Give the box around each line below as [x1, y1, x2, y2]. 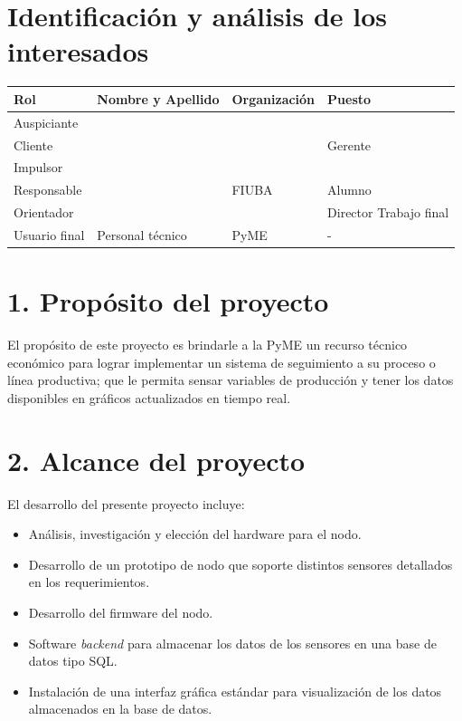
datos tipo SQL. [28, 651, 118, 670]
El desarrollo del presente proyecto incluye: [7, 494, 245, 513]
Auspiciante [14, 112, 79, 131]
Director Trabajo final [327, 203, 449, 222]
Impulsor [14, 158, 63, 177]
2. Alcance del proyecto [7, 441, 306, 478]
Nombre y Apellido [97, 89, 220, 108]
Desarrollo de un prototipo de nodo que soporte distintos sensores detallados [28, 554, 453, 573]
